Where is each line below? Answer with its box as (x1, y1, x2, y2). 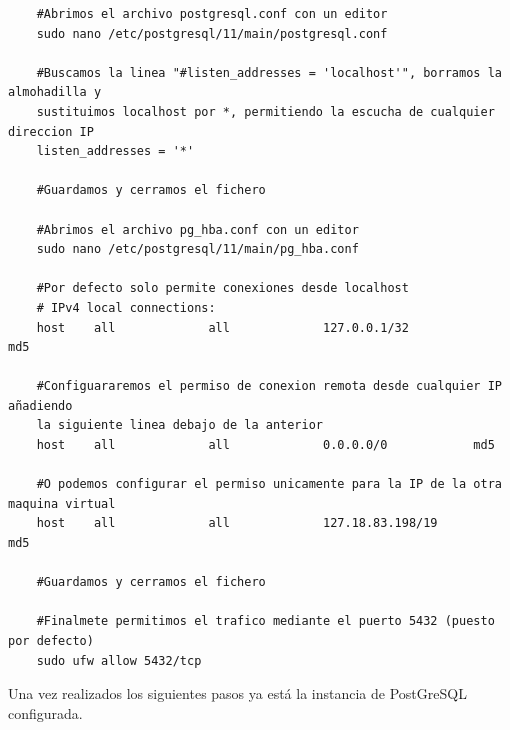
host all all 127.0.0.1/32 (36, 320, 409, 335)
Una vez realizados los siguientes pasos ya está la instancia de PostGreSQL (8, 683, 467, 704)
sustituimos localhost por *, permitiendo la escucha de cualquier (36, 104, 495, 119)
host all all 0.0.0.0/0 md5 (36, 438, 495, 453)
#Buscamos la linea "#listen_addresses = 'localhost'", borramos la (36, 65, 502, 80)
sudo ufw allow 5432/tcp (36, 653, 202, 668)
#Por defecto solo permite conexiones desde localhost (36, 281, 409, 296)
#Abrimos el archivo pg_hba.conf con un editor (36, 222, 359, 237)
